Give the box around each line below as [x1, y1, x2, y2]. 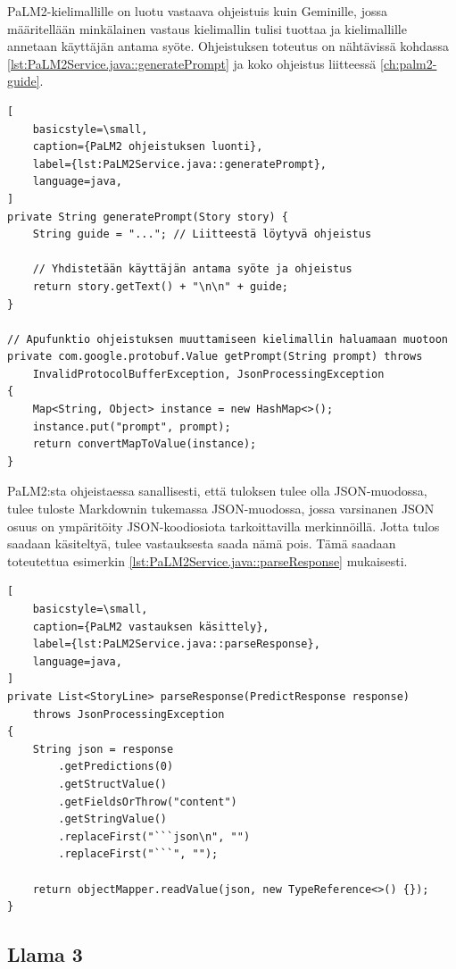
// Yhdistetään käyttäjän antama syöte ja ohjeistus [32, 263, 352, 276]
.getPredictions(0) [58, 760, 174, 773]
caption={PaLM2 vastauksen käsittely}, [32, 620, 269, 633]
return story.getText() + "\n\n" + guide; [32, 280, 288, 293]
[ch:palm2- [380, 54, 437, 72]
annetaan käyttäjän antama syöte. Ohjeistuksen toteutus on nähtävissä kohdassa [7, 37, 449, 55]
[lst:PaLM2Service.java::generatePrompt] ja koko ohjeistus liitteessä [7, 54, 377, 72]
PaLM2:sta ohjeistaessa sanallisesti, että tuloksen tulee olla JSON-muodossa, [7, 481, 427, 500]
